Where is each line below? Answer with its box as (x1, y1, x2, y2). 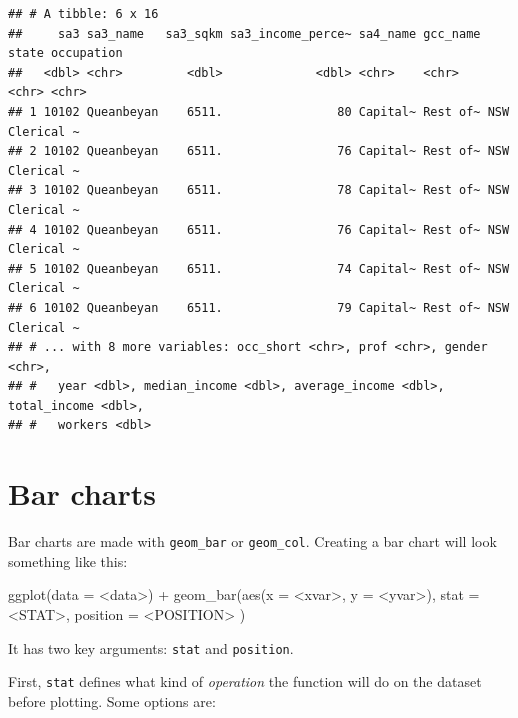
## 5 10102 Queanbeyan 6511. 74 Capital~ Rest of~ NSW (8, 261, 510, 276)
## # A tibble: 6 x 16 (8, 7, 159, 21)
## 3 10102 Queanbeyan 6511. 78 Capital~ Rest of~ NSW (8, 183, 510, 198)
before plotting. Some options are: (8, 690, 216, 711)
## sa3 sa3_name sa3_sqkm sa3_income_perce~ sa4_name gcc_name (8, 26, 481, 41)
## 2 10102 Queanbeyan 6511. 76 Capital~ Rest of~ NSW (8, 144, 510, 159)
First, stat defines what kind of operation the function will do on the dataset (8, 671, 482, 692)
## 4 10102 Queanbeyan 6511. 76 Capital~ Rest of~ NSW (8, 222, 510, 237)
